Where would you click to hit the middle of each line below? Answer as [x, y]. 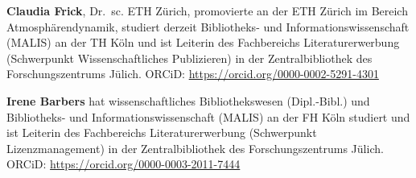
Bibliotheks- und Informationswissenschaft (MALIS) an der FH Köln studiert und [208, 116]
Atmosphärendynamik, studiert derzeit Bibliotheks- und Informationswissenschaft [208, 26]
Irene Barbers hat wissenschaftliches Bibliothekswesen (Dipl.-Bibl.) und [188, 100]
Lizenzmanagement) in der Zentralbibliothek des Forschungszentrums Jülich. [195, 148]
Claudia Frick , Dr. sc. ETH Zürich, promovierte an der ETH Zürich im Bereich [207, 10]
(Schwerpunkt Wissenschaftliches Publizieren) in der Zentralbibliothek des [189, 58]
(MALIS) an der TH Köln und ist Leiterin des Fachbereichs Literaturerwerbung [203, 42]
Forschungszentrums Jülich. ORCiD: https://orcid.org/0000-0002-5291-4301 [193, 74]
